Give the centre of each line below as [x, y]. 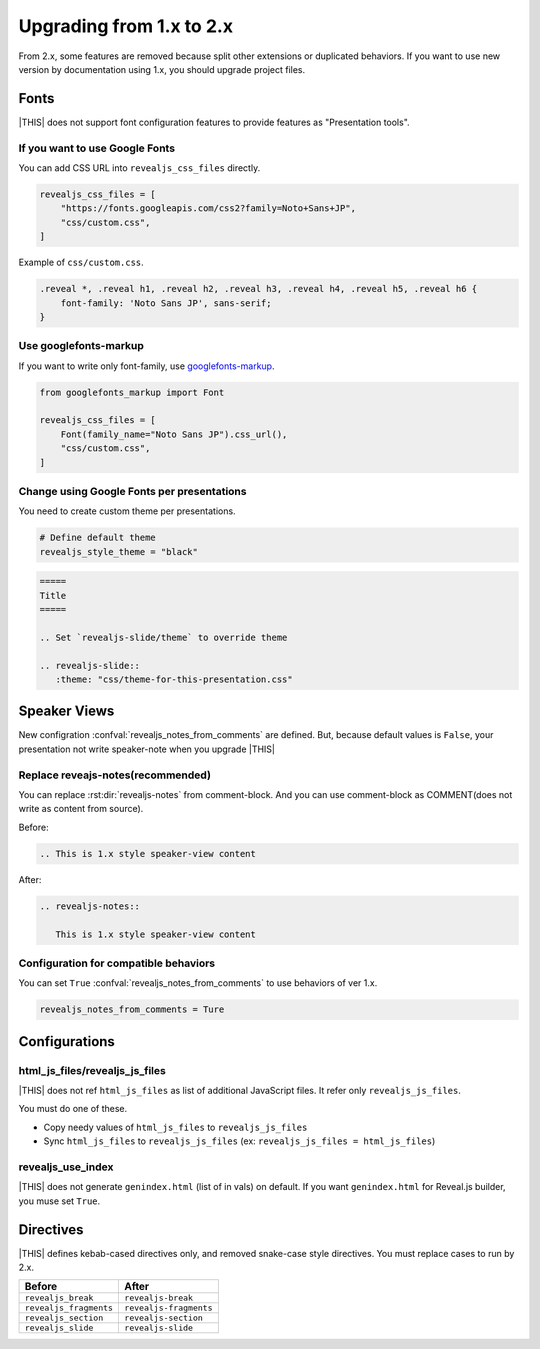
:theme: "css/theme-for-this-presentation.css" [174, 679]
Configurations [66, 1041]
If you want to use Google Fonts [96, 148]
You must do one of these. [73, 1109]
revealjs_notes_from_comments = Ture [132, 1009]
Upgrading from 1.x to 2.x [126, 26]
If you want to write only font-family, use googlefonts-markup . [146, 366]
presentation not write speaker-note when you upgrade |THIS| [146, 749]
